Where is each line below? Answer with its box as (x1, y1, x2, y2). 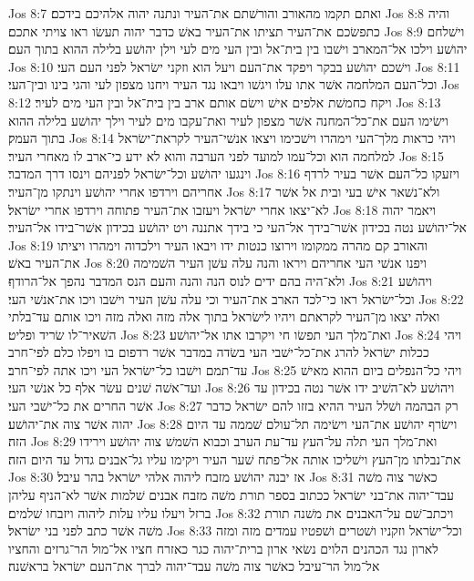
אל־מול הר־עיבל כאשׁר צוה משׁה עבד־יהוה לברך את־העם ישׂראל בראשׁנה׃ (8, 556, 380, 576)
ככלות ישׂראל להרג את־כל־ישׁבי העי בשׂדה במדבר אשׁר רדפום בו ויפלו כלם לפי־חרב (8, 342, 429, 362)
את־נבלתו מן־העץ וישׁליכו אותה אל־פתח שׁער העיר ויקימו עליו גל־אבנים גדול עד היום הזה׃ (8, 449, 461, 468)
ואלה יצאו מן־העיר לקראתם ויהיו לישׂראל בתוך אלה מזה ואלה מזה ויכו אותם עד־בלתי (8, 307, 440, 326)
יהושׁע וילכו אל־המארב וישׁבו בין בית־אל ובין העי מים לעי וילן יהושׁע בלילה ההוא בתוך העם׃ (8, 39, 468, 58)
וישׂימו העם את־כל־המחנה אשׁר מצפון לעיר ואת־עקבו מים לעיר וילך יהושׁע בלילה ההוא (8, 110, 448, 129)
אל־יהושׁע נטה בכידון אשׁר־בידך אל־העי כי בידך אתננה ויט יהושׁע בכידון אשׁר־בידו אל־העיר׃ (8, 218, 467, 237)
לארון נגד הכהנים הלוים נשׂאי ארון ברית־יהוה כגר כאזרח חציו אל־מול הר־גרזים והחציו (8, 538, 438, 557)
